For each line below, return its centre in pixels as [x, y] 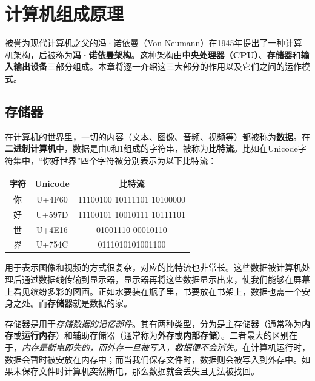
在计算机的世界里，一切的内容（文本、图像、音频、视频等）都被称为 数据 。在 [157, 136]
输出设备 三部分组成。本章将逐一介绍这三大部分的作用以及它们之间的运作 [157, 66]
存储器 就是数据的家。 [90, 303]
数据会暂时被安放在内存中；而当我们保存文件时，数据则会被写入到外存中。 [153, 359]
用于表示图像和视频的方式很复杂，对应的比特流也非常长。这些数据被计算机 [153, 267]
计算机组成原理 [65, 14]
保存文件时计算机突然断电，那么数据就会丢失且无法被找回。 [140, 371]
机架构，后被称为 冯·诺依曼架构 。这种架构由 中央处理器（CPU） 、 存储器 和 [153, 54]
